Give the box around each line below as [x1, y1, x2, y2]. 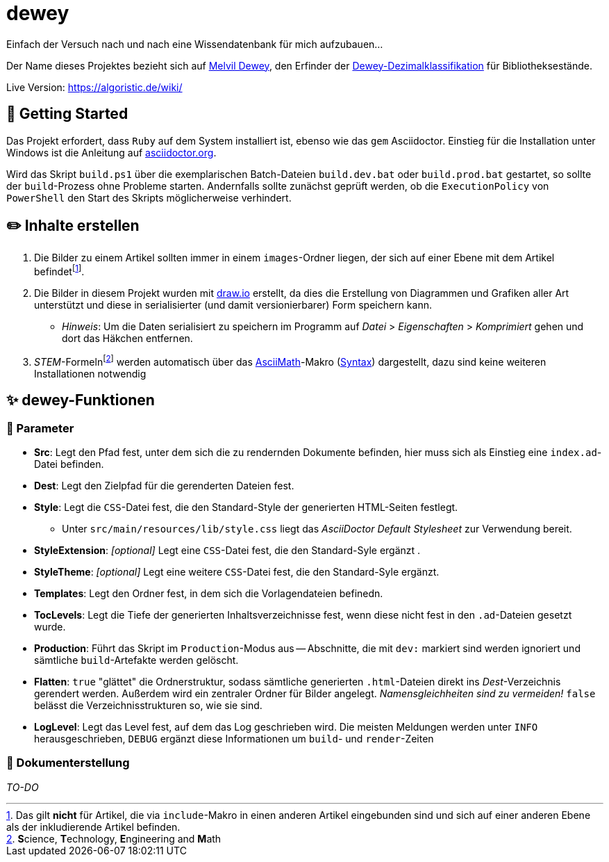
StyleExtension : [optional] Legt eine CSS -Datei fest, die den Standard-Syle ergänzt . [34, 544, 421, 556]
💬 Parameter [6, 421, 74, 435]
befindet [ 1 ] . [34, 263, 85, 278]
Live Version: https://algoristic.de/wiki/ [6, 81, 183, 93]
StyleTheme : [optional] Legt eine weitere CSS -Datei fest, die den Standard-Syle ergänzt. [34, 565, 440, 578]
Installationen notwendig [34, 367, 147, 380]
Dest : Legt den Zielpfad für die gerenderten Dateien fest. [34, 479, 294, 491]
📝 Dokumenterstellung [6, 756, 130, 770]
